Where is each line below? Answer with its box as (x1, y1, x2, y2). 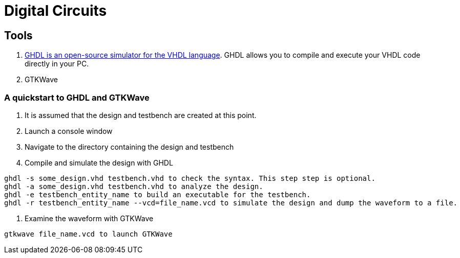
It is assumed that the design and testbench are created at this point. (25, 110, 257, 120)
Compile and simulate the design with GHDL (25, 158, 173, 167)
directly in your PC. (25, 59, 89, 68)
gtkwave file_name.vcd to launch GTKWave (4, 229, 173, 238)
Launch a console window (25, 126, 113, 135)
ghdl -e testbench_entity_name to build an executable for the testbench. (4, 190, 311, 199)
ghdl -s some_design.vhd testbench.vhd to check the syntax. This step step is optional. (4, 174, 375, 182)
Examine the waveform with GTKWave (25, 214, 154, 223)
